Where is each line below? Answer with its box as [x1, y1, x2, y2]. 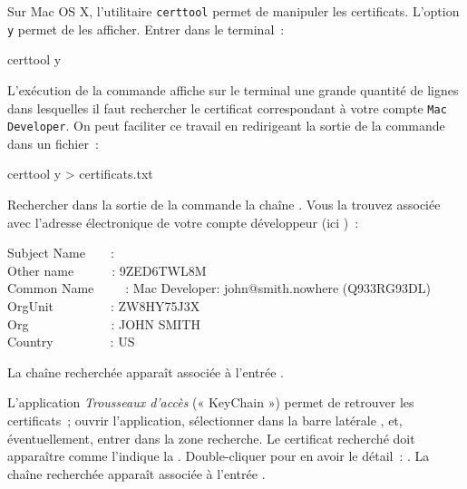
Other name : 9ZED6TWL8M [7, 260, 207, 279]
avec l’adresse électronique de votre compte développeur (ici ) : [7, 212, 359, 231]
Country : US [7, 332, 135, 351]
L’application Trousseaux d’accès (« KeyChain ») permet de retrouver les [7, 393, 414, 412]
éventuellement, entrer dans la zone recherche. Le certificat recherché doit [7, 428, 415, 447]
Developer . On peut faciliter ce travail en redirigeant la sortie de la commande [7, 116, 445, 135]
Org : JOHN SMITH [7, 314, 200, 333]
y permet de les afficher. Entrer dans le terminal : [7, 19, 285, 38]
